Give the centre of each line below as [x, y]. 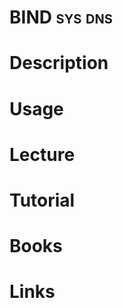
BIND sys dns [61, 17]
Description [59, 63]
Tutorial [42, 200]
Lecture [42, 154]
